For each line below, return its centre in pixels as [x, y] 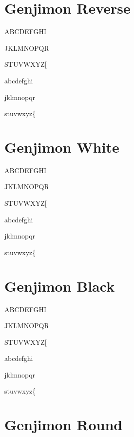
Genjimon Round [64, 425]
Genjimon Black [60, 286]
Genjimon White [62, 147]
